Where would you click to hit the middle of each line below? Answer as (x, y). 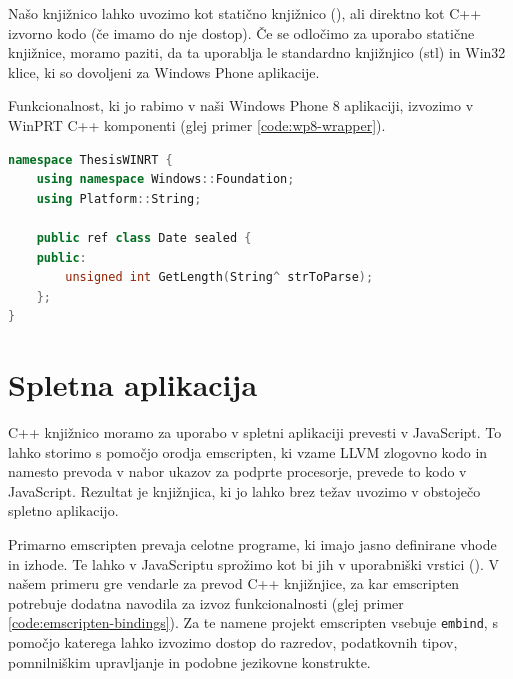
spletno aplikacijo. (63, 510)
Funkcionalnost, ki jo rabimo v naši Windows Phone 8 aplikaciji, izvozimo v (241, 105)
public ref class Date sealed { (144, 237)
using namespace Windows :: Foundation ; (165, 179)
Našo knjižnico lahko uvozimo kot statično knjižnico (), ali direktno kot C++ (245, 13)
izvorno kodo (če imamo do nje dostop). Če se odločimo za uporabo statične (241, 32)
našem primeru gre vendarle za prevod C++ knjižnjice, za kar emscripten (234, 583)
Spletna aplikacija (133, 384)
